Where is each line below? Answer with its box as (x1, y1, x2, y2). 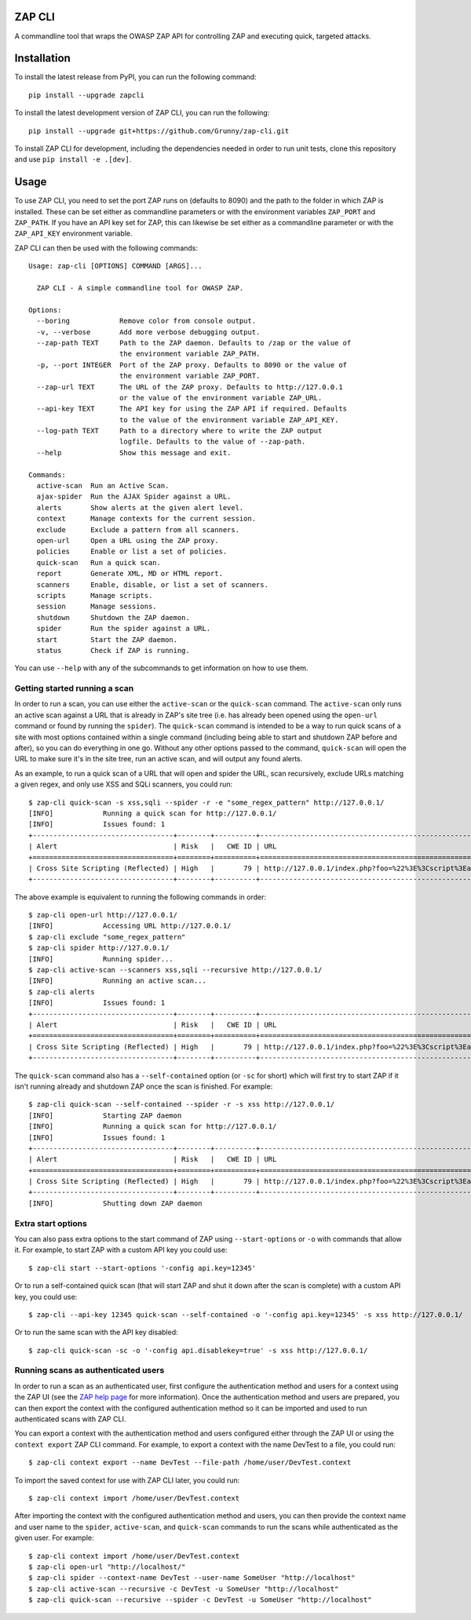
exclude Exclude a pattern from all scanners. (36, 525, 239, 534)
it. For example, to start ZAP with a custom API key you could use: (14, 1245, 228, 1255)
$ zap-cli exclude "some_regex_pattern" (28, 932, 186, 941)
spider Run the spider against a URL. (36, 624, 211, 633)
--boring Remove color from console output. (36, 316, 257, 326)
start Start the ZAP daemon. (36, 635, 178, 644)
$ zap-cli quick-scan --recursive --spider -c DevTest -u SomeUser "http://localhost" (28, 1596, 372, 1604)
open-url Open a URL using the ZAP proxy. (36, 536, 219, 545)
